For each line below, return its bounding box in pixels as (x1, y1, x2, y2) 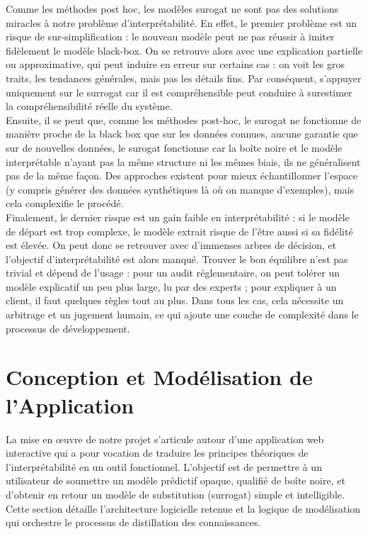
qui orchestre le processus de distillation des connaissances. (6, 515, 261, 530)
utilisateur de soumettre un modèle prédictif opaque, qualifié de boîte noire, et (6, 473, 345, 488)
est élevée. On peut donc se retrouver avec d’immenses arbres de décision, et (6, 238, 337, 252)
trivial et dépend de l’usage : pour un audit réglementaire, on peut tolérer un (6, 265, 340, 280)
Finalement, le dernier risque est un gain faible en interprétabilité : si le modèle (6, 209, 350, 224)
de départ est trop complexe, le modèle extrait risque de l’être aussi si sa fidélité (6, 223, 353, 238)
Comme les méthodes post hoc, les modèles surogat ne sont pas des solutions (6, 1, 339, 16)
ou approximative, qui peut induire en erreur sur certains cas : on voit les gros (6, 57, 345, 72)
